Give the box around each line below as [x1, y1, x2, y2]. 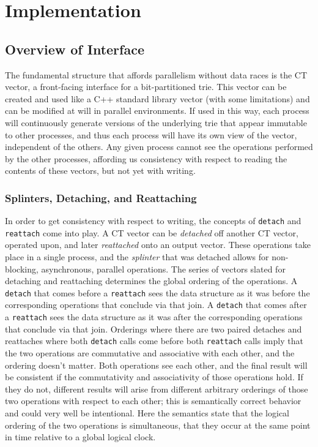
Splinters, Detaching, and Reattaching [5, 190, 197, 205]
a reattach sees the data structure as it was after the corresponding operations [5, 310, 303, 323]
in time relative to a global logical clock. [5, 430, 156, 443]
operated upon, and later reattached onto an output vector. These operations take [5, 238, 311, 251]
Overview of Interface [5, 39, 144, 58]
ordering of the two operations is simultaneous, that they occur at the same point [5, 418, 311, 431]
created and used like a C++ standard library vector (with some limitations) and [5, 92, 310, 105]
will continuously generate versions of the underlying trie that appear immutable [5, 116, 307, 129]
